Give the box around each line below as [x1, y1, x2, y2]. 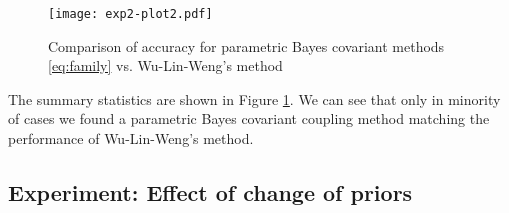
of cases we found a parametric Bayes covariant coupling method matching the [8, 108, 490, 129]
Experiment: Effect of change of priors [8, 177, 413, 208]
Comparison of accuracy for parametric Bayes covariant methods [48, 35, 445, 56]
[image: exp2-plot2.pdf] [48, 7, 213, 21]
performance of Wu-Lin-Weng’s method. [8, 128, 254, 149]
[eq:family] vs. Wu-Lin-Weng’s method [48, 55, 283, 76]
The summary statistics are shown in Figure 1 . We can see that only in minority [8, 88, 501, 109]
